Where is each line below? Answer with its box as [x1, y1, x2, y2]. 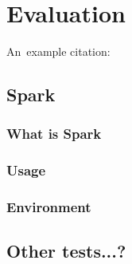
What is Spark [6, 124, 102, 144]
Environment [6, 197, 91, 217]
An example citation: [6, 43, 111, 60]
